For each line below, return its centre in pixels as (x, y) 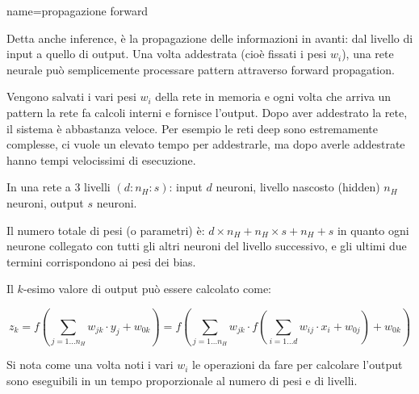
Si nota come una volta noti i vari (90, 365)
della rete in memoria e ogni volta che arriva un (273, 96)
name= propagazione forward (78, 10)
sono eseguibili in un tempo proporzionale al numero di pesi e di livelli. (182, 381)
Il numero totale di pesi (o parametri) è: (106, 230)
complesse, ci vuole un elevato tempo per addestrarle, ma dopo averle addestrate (206, 144)
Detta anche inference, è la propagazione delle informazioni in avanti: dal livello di (210, 38)
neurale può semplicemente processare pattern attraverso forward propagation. (201, 69)
